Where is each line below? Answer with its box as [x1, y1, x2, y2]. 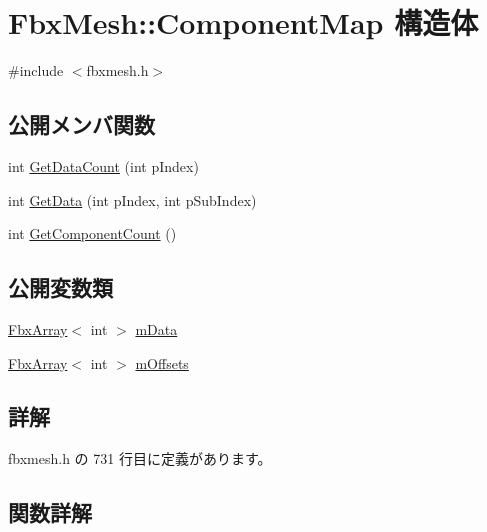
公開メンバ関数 [8, 109, 155, 140]
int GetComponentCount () [8, 223, 177, 244]
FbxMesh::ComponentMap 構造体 [8, 2, 479, 43]
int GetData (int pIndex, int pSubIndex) [8, 189, 257, 210]
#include [8, 60, 64, 81]
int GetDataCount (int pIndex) [8, 155, 199, 176]
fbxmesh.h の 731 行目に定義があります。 [8, 448, 272, 469]
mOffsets [135, 352, 189, 373]
